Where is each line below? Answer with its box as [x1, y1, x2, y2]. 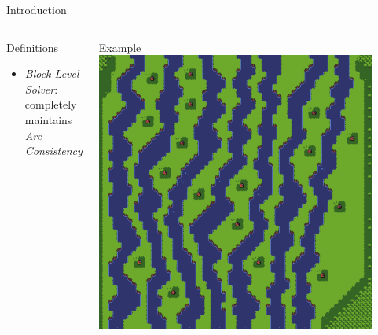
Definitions [6, 39, 59, 55]
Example [98, 39, 141, 55]
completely [24, 96, 77, 112]
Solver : [24, 80, 58, 97]
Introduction [6, 2, 67, 17]
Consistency [24, 142, 83, 159]
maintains [24, 111, 72, 127]
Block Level [24, 65, 79, 82]
